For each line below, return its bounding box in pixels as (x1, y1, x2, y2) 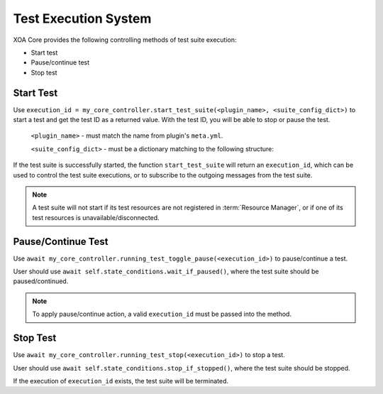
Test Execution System (13, 11, 152, 26)
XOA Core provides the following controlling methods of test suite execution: (13, 35, 237, 44)
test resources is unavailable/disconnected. (32, 213, 160, 221)
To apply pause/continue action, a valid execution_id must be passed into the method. (32, 310, 292, 319)
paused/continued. (13, 277, 69, 285)
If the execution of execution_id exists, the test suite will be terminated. (13, 376, 229, 385)
